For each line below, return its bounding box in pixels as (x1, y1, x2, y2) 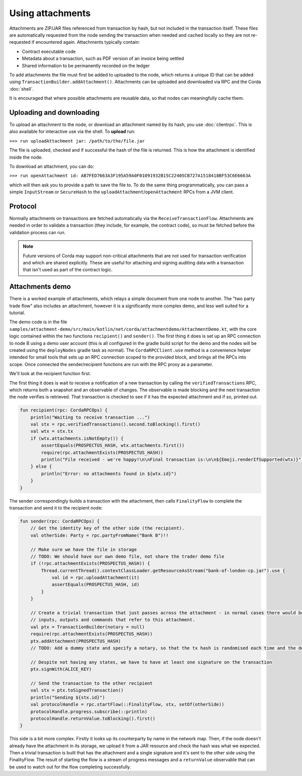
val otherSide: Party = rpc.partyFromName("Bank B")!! (30, 532, 169, 538)
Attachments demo (9, 283, 71, 291)
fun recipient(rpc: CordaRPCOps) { (20, 407, 108, 413)
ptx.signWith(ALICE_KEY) (30, 666, 92, 672)
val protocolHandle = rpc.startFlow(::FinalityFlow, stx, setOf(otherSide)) (30, 701, 224, 708)
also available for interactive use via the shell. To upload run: (9, 128, 135, 134)
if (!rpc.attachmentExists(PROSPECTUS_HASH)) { (30, 560, 150, 567)
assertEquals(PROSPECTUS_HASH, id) (51, 582, 139, 588)
